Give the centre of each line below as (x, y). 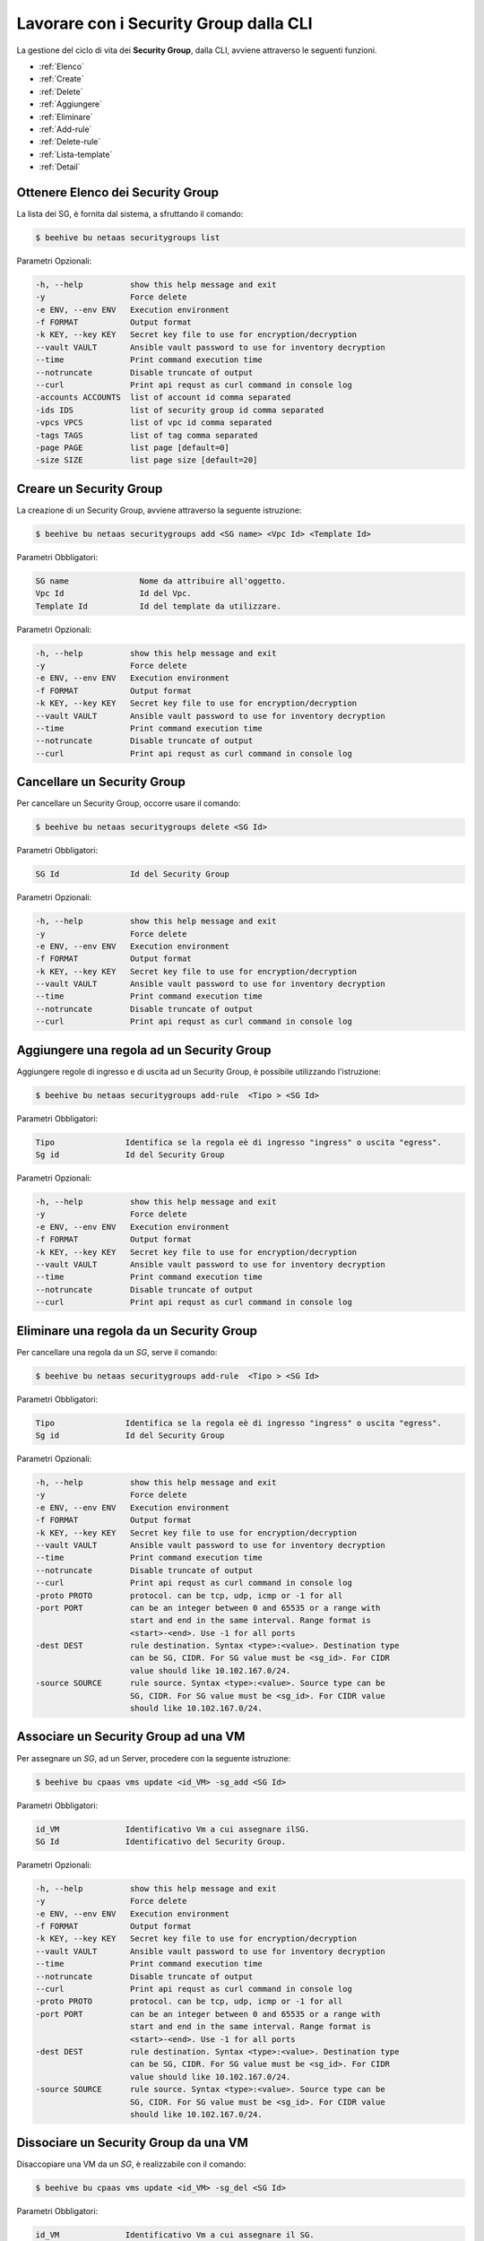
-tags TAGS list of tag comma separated (147, 435)
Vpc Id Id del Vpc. (113, 593)
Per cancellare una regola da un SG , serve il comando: (117, 1352)
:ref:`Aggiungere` (71, 104)
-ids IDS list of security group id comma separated (180, 410)
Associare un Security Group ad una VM (131, 1737)
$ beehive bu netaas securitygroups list (128, 237)
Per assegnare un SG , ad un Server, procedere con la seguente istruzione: (154, 1758)
